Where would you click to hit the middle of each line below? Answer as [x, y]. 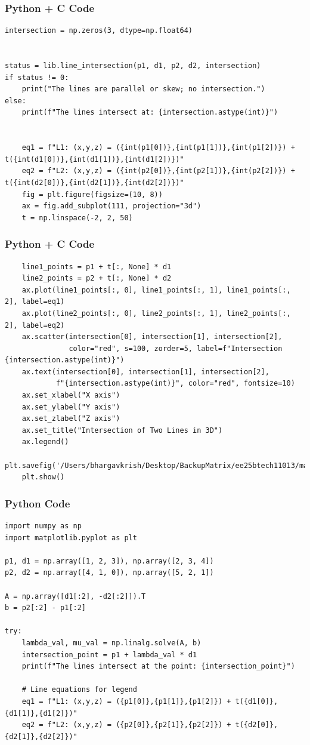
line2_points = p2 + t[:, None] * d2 [97, 278]
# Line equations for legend [79, 690]
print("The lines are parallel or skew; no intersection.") [143, 89]
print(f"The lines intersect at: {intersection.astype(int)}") [150, 113]
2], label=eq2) [35, 325]
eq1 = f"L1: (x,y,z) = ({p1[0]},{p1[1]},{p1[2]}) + [126, 701]
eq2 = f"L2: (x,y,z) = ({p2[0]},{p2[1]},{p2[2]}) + [126, 725]
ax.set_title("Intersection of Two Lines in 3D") [122, 430]
